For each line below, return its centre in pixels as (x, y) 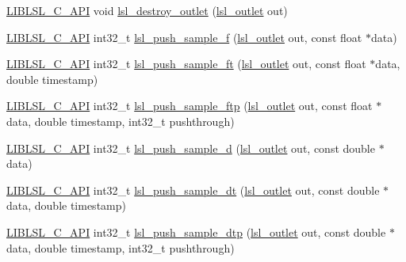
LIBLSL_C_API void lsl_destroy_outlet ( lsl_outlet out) (147, 10)
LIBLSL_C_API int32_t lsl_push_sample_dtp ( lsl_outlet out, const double (196, 232)
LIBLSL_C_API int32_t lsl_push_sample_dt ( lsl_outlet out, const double (193, 190)
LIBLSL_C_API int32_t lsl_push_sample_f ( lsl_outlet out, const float (184, 37)
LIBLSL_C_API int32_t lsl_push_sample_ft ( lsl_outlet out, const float (186, 64)
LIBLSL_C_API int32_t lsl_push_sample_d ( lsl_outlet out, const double (191, 148)
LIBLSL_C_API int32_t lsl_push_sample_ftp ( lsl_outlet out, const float (190, 106)
